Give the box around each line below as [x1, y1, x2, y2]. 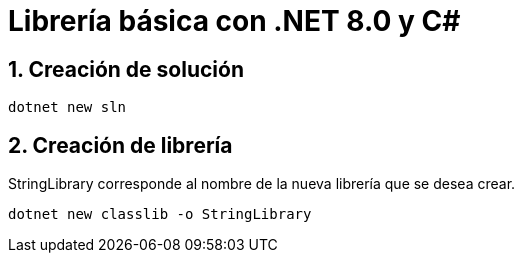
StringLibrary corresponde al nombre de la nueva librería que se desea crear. [8, 175, 516, 193]
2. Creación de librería [8, 132, 233, 158]
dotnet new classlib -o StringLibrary [8, 206, 312, 223]
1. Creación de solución [8, 56, 244, 82]
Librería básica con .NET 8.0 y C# [8, 4, 461, 38]
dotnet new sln [8, 99, 127, 116]
